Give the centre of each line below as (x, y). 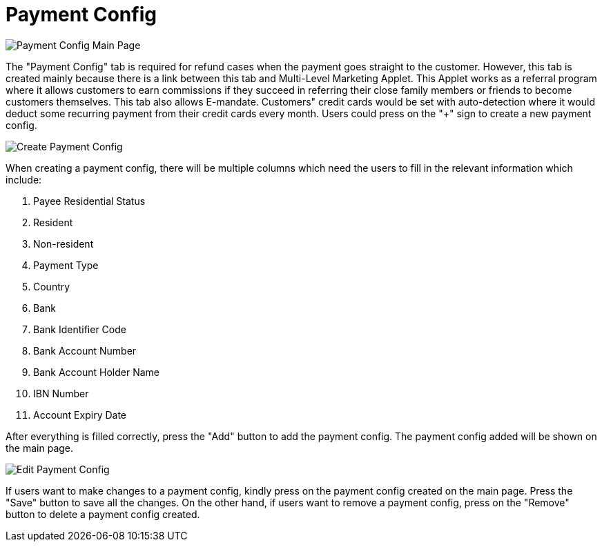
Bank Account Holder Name (96, 372)
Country (52, 286)
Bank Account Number (85, 350)
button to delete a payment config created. (103, 514)
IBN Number (61, 393)
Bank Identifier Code (80, 329)
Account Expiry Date (80, 415)
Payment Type (66, 265)
